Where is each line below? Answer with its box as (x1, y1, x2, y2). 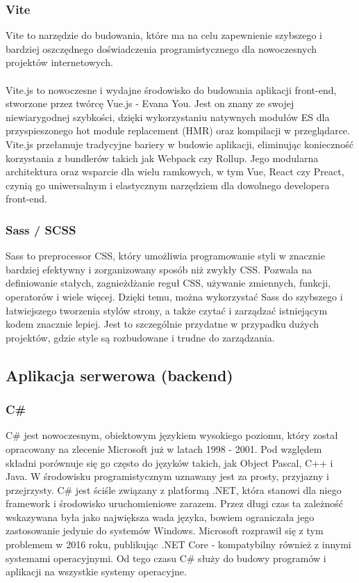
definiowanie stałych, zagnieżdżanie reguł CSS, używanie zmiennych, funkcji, (6, 275, 331, 290)
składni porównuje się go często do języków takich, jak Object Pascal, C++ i (6, 455, 333, 470)
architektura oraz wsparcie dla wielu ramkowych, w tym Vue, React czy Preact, (6, 164, 344, 179)
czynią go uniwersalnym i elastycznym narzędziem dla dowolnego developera (6, 177, 330, 192)
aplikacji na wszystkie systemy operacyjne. (6, 564, 187, 579)
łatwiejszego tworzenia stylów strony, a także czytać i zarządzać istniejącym (6, 303, 328, 317)
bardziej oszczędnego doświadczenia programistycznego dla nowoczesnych (6, 41, 317, 56)
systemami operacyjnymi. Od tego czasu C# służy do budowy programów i (6, 550, 326, 565)
